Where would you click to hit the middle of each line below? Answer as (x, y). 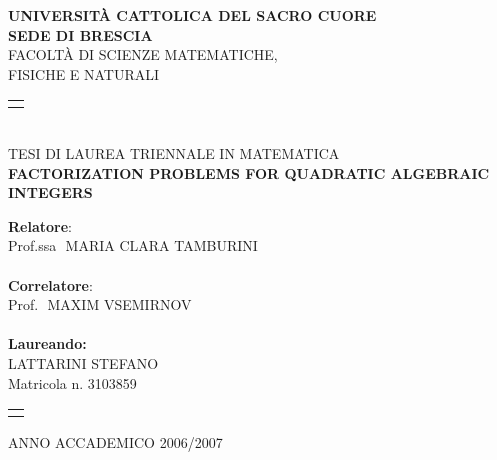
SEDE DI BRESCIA (80, 34)
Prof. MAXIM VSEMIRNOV (100, 304)
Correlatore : (50, 284)
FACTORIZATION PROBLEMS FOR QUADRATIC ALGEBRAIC (249, 172)
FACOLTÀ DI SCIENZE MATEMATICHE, (143, 54)
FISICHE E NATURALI (84, 73)
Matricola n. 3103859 (72, 382)
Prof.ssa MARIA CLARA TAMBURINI (133, 245)
